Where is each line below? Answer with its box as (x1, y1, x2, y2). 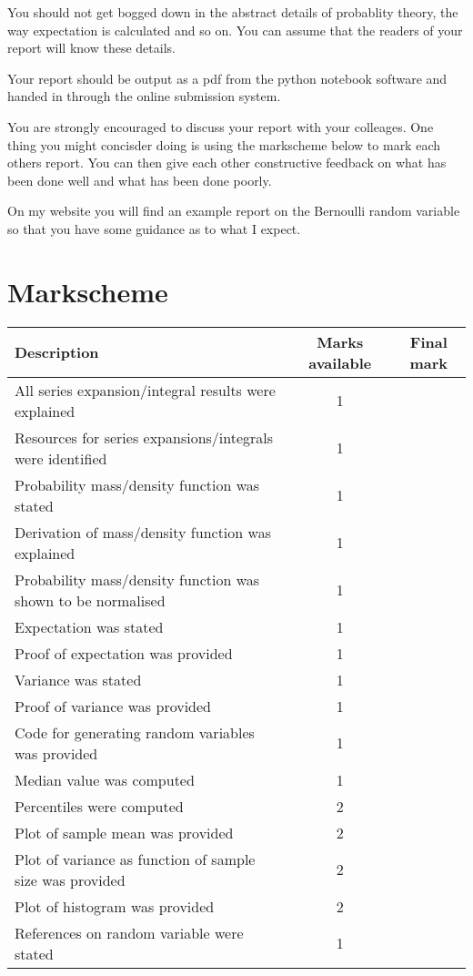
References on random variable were (15, 921, 244, 943)
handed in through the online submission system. (7, 86, 281, 106)
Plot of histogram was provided (15, 895, 215, 917)
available (308, 351, 372, 373)
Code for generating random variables (15, 721, 255, 743)
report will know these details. (7, 38, 176, 57)
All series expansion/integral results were (15, 379, 276, 401)
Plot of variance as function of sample (15, 848, 256, 869)
